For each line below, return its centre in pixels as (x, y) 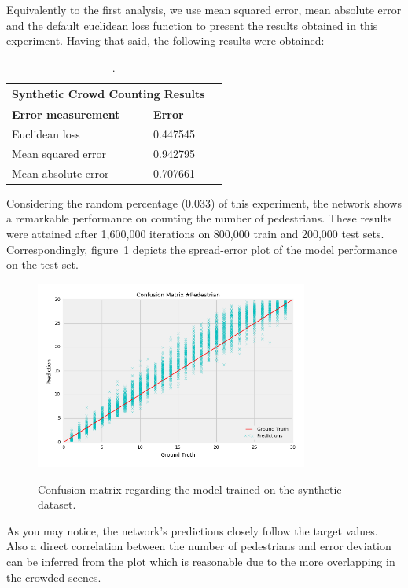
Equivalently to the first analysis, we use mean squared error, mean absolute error (204, 9)
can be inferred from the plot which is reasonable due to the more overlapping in (201, 561)
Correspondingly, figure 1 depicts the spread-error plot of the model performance (202, 249)
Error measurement (66, 114)
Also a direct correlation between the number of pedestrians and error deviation (199, 546)
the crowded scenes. (54, 577)
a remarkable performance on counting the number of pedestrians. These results (199, 218)
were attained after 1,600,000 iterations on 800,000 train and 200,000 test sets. (195, 234)
